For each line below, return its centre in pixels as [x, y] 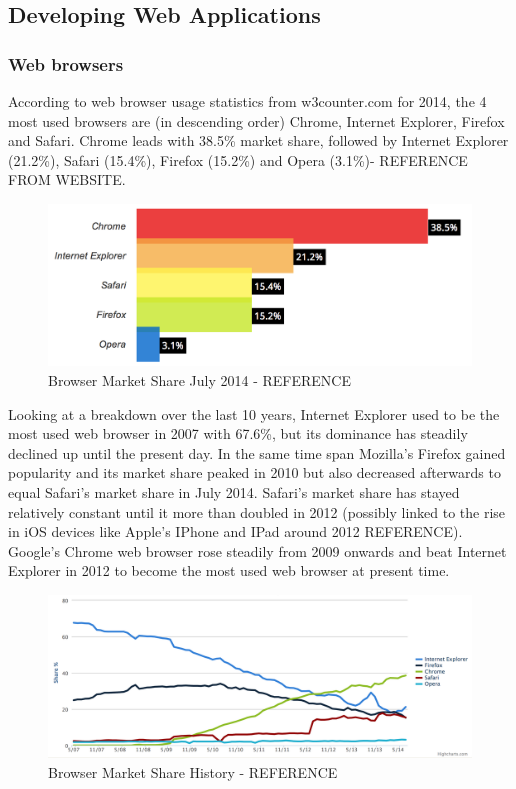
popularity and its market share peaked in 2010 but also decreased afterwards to [254, 472]
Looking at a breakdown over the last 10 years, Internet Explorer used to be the [254, 413]
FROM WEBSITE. [67, 179]
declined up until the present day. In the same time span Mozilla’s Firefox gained [257, 452]
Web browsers [66, 63]
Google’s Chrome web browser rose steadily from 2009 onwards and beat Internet [257, 550]
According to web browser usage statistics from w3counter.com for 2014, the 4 [247, 101]
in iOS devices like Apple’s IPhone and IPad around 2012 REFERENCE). [235, 531]
